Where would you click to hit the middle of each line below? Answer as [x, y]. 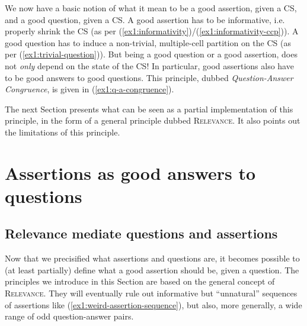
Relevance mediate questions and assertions [141, 233]
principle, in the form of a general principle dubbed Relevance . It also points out [153, 120]
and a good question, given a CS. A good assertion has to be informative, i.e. [145, 19]
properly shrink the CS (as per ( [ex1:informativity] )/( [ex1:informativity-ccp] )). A [152, 31]
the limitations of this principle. [63, 132]
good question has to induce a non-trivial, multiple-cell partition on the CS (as [148, 42]
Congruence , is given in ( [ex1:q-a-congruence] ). [89, 89]
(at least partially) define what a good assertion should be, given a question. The [152, 269]
